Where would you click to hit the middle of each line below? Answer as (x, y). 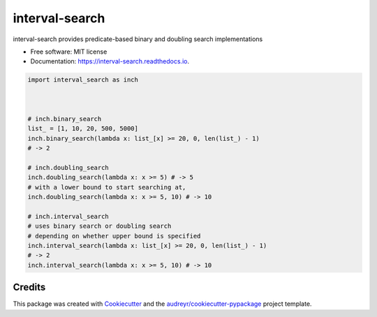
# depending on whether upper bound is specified (114, 236)
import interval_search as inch (83, 80)
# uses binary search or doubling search (99, 226)
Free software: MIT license (69, 52)
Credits (29, 287)
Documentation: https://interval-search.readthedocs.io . (110, 61)
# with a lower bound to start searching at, (107, 187)
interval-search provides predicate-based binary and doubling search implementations (138, 39)
